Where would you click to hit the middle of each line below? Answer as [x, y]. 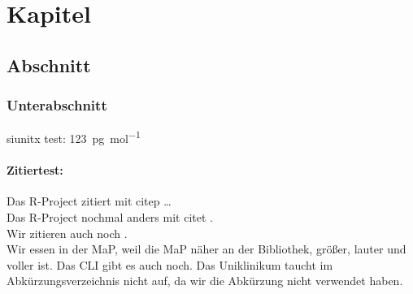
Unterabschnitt [57, 105]
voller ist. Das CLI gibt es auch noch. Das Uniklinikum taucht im [170, 264]
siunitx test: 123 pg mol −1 [74, 137]
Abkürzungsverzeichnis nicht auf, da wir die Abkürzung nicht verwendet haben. [205, 281]
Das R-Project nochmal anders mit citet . [110, 217]
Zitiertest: [35, 170]
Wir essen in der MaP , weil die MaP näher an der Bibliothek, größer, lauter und [206, 249]
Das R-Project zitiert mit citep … [89, 201]
